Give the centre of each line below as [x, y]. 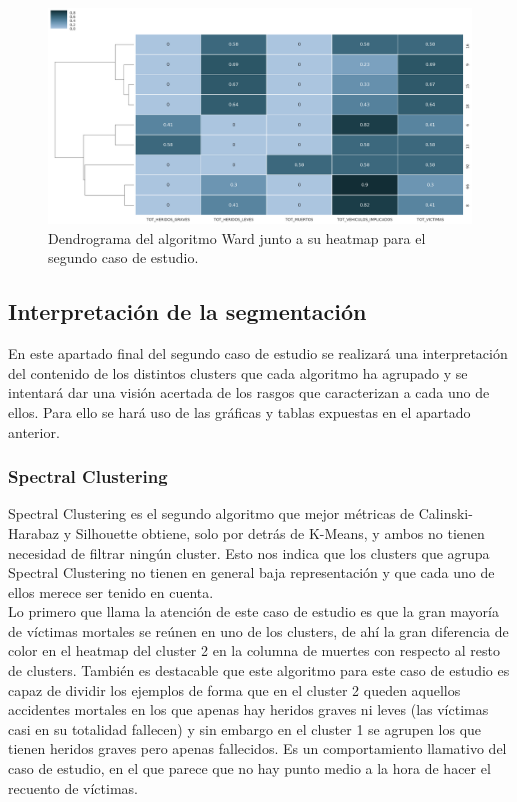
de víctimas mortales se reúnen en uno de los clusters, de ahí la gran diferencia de [258, 630]
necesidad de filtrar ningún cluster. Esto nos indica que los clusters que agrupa [249, 552]
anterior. [34, 431]
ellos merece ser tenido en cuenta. [111, 591]
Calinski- [445, 513]
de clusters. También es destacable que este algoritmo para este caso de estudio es [259, 670]
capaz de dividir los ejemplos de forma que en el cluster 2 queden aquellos [234, 689]
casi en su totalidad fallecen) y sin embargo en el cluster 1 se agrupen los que [245, 728]
